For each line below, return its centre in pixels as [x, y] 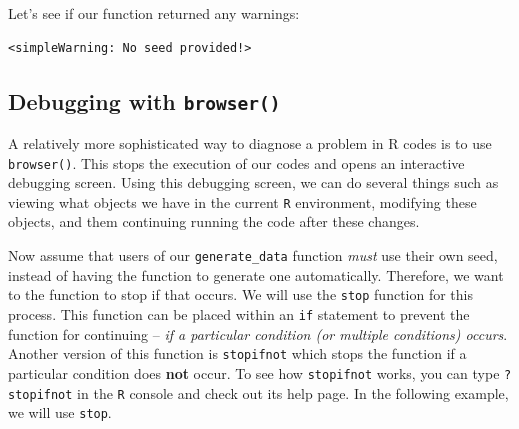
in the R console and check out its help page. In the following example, [293, 392]
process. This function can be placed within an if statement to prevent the [239, 313]
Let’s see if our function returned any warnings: [154, 13]
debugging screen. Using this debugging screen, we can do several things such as [253, 182]
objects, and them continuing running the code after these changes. [214, 221]
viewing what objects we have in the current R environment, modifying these [242, 201]
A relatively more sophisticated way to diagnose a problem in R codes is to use [250, 142]
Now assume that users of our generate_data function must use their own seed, [253, 255]
